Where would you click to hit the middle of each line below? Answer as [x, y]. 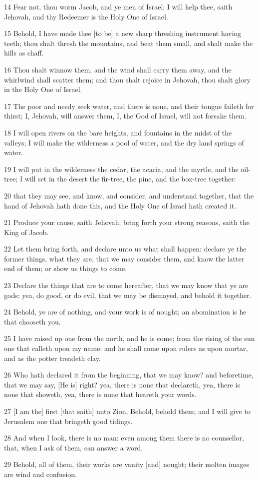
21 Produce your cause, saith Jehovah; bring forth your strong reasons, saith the [127, 222]
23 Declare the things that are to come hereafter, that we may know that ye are [126, 285]
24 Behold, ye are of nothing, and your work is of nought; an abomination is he [125, 312]
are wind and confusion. [40, 474]
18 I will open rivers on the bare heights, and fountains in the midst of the [118, 132]
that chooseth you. [32, 321]
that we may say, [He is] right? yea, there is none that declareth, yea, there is [122, 384]
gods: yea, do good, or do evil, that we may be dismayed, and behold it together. [128, 295]
